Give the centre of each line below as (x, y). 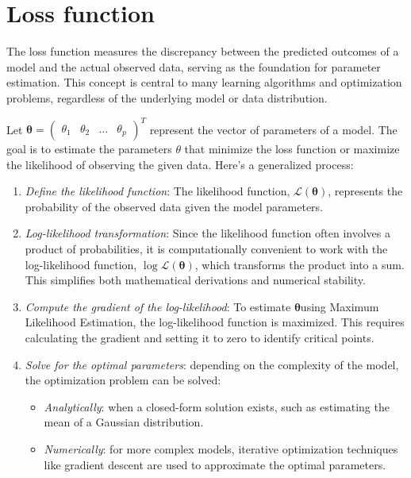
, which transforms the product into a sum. (300, 264)
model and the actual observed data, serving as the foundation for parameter (194, 66)
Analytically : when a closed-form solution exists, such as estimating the (217, 406)
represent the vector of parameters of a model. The (273, 129)
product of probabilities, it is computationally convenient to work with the (206, 248)
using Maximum (340, 306)
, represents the (365, 191)
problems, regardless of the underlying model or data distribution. (167, 97)
